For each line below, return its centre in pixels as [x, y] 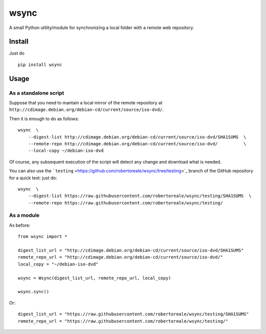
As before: [20, 225]
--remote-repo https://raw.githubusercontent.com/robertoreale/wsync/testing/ [125, 203]
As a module [24, 215]
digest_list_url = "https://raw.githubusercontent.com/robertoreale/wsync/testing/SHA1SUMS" [133, 314]
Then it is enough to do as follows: [44, 119]
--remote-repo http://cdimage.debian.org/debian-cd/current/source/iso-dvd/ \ [137, 144]
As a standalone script [36, 93]
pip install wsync [40, 65]
